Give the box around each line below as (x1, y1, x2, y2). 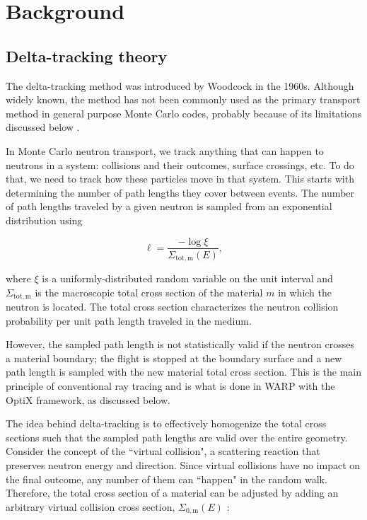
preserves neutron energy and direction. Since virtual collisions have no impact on (6, 458, 361, 473)
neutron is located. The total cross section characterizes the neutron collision (6, 299, 339, 314)
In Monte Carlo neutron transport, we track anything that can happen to (6, 143, 324, 158)
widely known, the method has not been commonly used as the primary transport (6, 92, 361, 107)
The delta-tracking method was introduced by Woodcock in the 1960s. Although (6, 78, 354, 93)
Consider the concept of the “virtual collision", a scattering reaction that (6, 444, 320, 458)
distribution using (6, 212, 83, 227)
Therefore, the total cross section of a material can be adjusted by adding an (6, 485, 339, 500)
